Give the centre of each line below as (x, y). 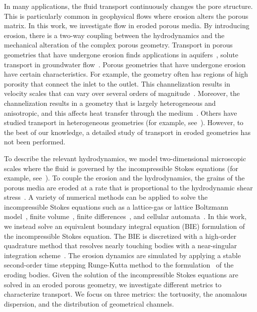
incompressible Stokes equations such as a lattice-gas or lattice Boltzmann (116, 206)
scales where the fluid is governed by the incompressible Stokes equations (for (121, 168)
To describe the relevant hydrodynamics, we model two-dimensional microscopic (125, 158)
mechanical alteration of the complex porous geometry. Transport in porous (118, 45)
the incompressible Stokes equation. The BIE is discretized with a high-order (120, 236)
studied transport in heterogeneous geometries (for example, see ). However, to (124, 122)
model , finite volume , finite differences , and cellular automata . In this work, (125, 216)
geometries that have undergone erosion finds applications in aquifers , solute (121, 54)
